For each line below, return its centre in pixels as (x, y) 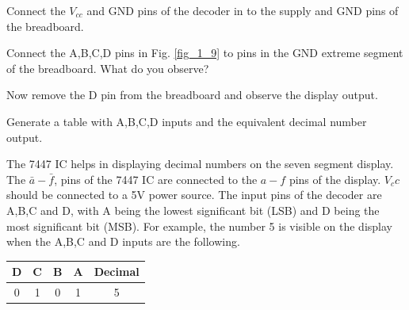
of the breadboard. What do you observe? (108, 68)
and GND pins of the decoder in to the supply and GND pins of (243, 10)
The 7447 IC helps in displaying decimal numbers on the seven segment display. (200, 164)
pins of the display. (335, 179)
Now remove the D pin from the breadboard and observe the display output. (192, 95)
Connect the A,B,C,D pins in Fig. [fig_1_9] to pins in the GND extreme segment (205, 53)
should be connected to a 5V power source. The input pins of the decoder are (194, 195)
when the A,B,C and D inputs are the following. (123, 241)
